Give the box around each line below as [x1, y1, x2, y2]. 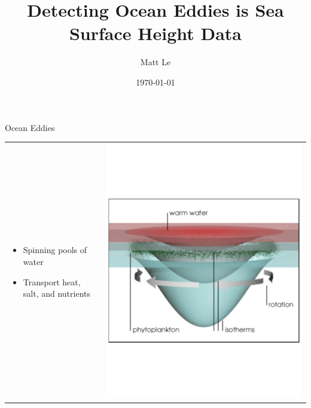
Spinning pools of [23, 243, 87, 256]
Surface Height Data [69, 21, 242, 45]
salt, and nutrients [23, 287, 91, 300]
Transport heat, [23, 275, 81, 288]
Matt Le [140, 56, 171, 68]
